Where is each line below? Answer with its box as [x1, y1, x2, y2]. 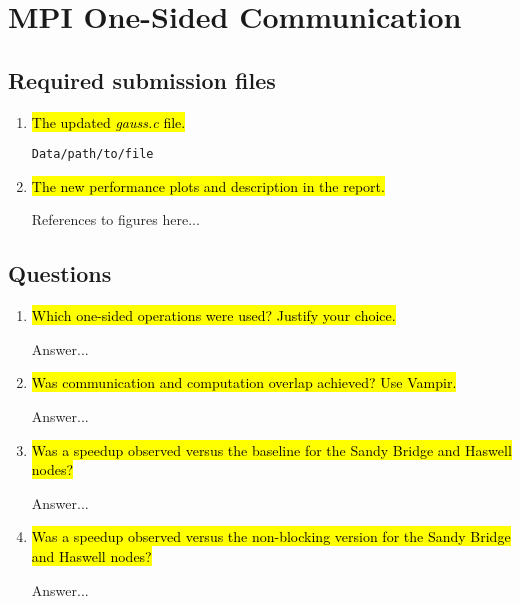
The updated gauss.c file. [31, 111, 186, 132]
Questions [8, 258, 112, 289]
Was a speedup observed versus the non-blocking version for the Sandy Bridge [31, 526, 511, 547]
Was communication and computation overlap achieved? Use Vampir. [31, 372, 457, 393]
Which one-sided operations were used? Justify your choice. [31, 305, 396, 326]
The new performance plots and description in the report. [31, 175, 385, 196]
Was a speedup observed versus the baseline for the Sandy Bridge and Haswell [31, 439, 512, 460]
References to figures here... [31, 209, 200, 230]
